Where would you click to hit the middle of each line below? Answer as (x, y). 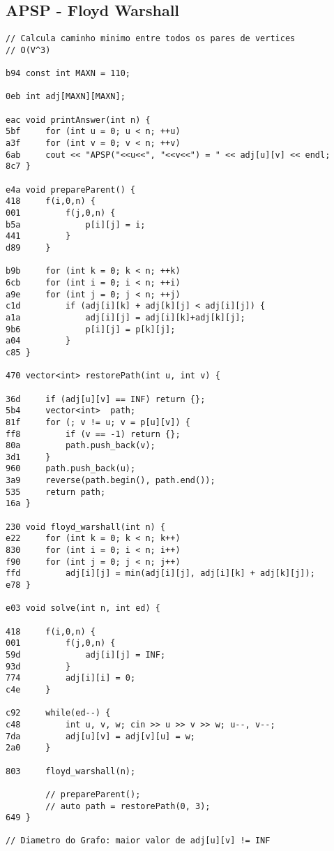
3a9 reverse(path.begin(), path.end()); (111, 481)
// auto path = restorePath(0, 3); (128, 806)
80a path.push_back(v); (81, 446)
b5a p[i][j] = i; (76, 224)
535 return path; (56, 492)
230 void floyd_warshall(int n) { (86, 527)
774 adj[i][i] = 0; (71, 678)
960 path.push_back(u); (71, 469)
